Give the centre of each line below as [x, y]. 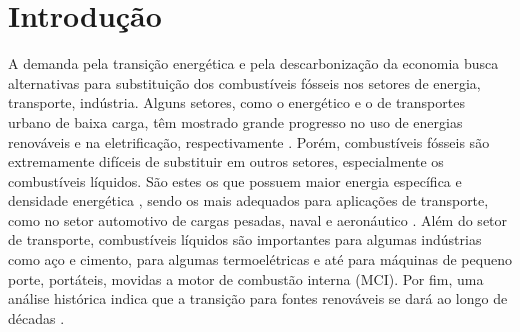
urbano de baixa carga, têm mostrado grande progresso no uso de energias [235, 121]
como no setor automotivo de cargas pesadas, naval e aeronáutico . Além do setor [258, 219]
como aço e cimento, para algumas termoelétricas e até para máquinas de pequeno [260, 259]
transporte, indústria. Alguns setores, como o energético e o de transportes [236, 102]
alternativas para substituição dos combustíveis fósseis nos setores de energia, [244, 82]
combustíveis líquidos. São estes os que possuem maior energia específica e [235, 180]
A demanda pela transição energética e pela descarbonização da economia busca [253, 63]
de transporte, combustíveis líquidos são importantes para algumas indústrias [245, 239]
